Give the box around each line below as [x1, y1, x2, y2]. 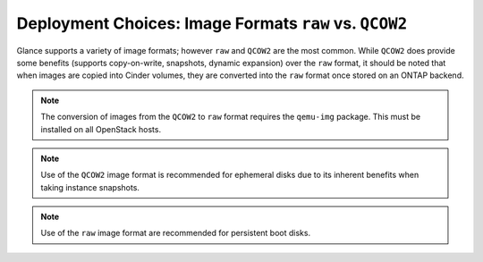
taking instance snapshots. [40, 182, 140, 192]
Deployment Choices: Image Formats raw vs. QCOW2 [16, 13, 408, 33]
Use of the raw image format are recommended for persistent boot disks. [40, 228, 311, 239]
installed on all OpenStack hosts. [40, 123, 161, 134]
